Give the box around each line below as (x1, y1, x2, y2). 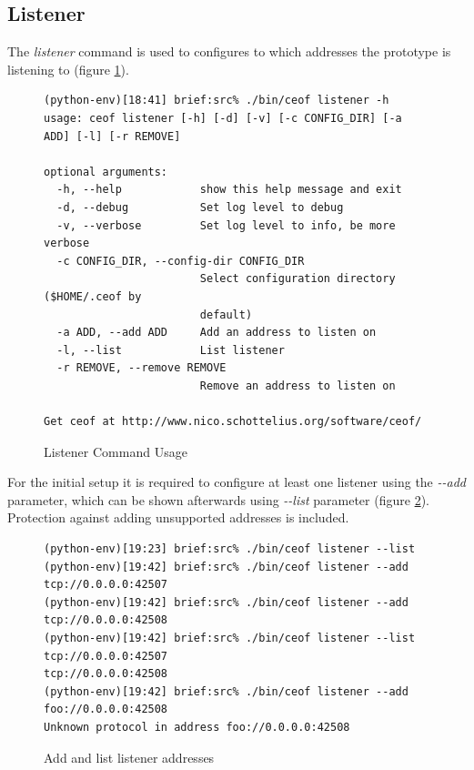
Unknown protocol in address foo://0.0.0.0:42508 (44, 720, 350, 734)
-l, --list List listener (56, 343, 285, 357)
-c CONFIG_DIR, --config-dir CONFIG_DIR (56, 254, 305, 268)
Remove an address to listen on (199, 379, 396, 392)
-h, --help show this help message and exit (56, 183, 402, 197)
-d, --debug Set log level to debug (56, 200, 344, 214)
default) (199, 308, 253, 321)
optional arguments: (44, 165, 168, 178)
